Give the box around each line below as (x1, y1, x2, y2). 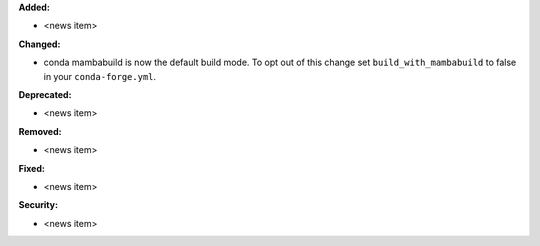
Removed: (18, 125, 62, 137)
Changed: (18, 38, 61, 50)
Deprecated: (18, 88, 72, 100)
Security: (18, 199, 59, 211)
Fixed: (18, 162, 45, 174)
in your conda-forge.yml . (43, 70, 157, 82)
